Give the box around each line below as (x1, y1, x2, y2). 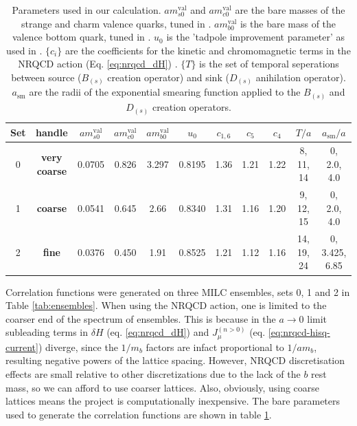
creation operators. (152, 100, 231, 114)
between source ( (11, 70, 82, 84)
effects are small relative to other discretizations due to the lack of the (5, 366, 301, 381)
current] (5, 339, 38, 354)
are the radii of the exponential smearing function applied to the (29, 85, 301, 99)
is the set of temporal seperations (199, 56, 339, 71)
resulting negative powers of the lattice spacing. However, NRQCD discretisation (5, 353, 345, 368)
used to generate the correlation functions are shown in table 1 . (5, 407, 272, 421)
